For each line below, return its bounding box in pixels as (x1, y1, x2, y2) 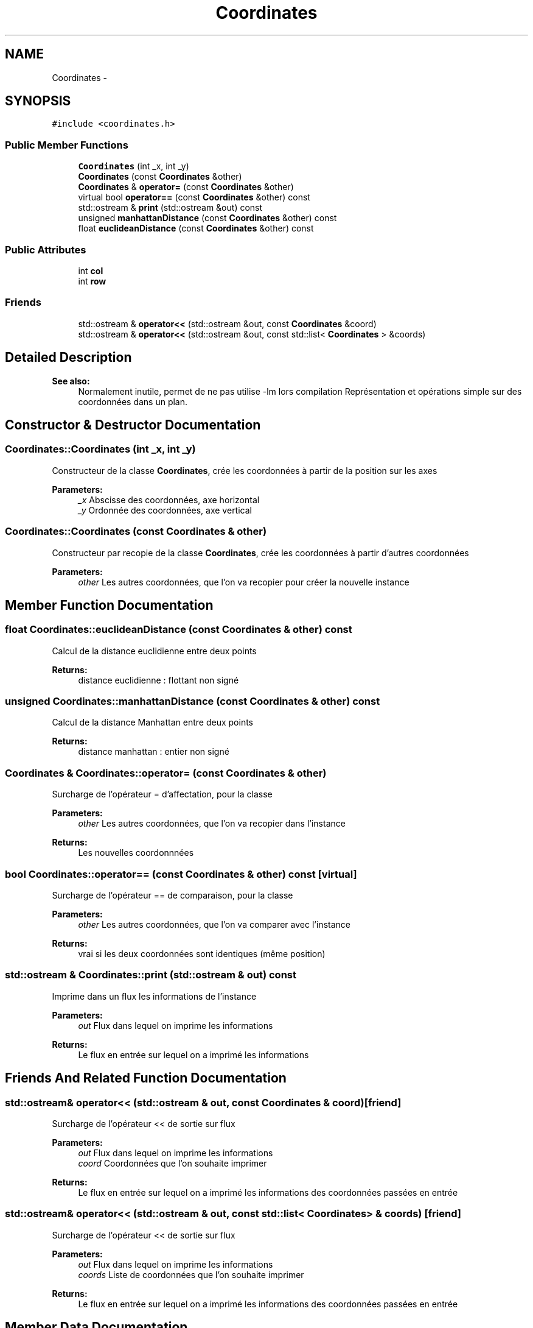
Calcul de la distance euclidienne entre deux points (52, 645, 257, 656)
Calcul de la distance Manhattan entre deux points (52, 717, 253, 728)
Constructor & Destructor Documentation (5, 417, 261, 433)
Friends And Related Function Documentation (5, 1070, 287, 1086)
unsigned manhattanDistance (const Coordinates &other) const (78, 213, 337, 224)
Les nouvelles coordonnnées (78, 847, 194, 858)
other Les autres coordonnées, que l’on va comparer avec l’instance (78, 919, 350, 930)
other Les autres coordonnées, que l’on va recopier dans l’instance (78, 818, 346, 829)
